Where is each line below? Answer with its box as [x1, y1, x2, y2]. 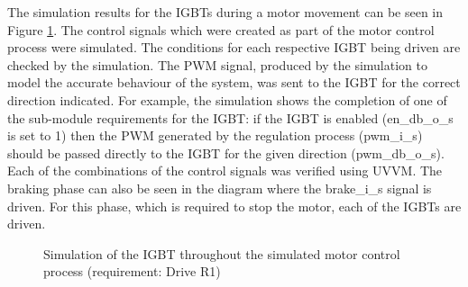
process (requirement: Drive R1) [43, 262, 221, 281]
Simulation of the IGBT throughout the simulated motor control [43, 244, 400, 263]
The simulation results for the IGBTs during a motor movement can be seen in [7, 3, 444, 21]
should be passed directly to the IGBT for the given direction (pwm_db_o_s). [7, 143, 445, 162]
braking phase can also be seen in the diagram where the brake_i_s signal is [7, 178, 432, 197]
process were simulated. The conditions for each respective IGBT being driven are [7, 38, 461, 57]
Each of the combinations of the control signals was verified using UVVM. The [7, 161, 443, 180]
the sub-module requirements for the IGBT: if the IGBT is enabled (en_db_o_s [7, 108, 454, 127]
